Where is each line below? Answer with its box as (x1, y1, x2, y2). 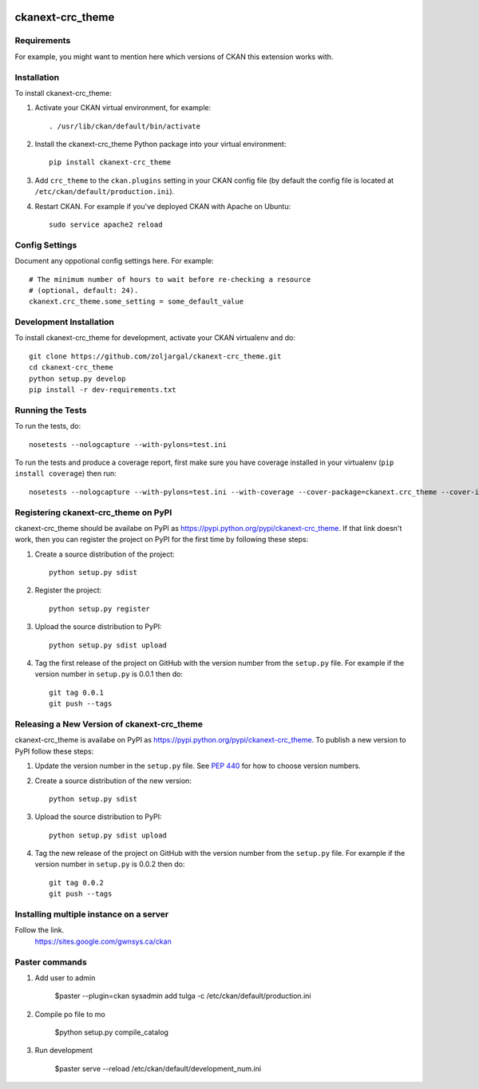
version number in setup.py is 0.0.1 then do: (34, 669, 184, 679)
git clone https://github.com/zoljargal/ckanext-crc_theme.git (29, 351, 282, 361)
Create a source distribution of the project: (34, 549, 175, 559)
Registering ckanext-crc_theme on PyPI (14, 507, 172, 518)
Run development (34, 1046, 93, 1055)
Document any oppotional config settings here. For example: (14, 256, 215, 266)
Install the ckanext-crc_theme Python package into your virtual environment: (34, 140, 287, 149)
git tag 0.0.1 (49, 687, 104, 697)
